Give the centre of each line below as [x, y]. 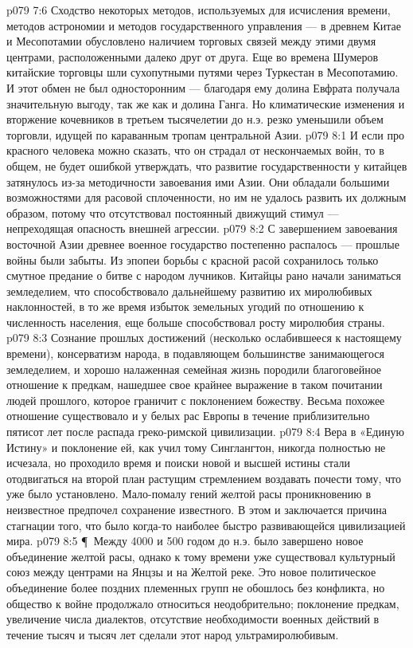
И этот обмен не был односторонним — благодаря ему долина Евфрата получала [203, 87]
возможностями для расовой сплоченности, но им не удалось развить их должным [206, 197]
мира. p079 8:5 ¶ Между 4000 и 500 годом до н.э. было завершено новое [185, 541]
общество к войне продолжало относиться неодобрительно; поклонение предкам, [203, 603]
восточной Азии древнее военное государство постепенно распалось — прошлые [203, 243]
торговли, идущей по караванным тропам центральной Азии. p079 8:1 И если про [205, 134]
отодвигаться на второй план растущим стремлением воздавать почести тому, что [204, 478]
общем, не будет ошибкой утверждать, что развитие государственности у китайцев [207, 165]
